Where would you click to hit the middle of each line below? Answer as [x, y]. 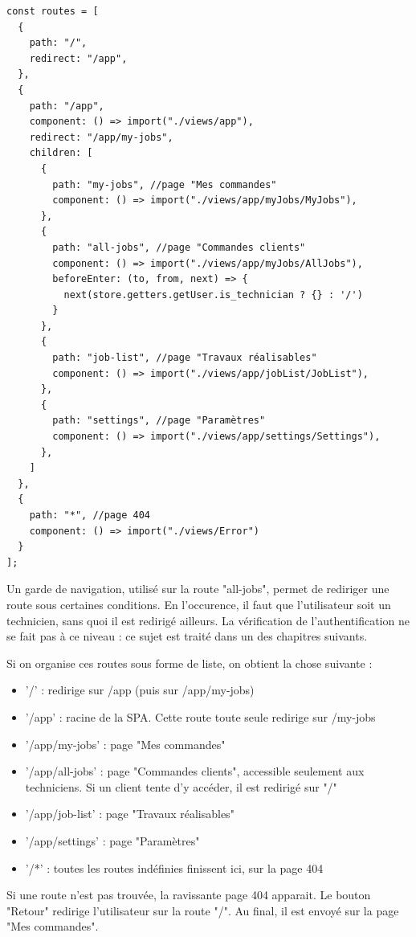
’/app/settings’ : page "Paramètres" [112, 840]
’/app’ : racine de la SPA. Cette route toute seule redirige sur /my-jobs [200, 716]
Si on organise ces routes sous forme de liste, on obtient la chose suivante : [190, 663]
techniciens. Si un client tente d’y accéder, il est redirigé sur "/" [181, 786]
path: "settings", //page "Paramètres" [159, 421]
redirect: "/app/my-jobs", [101, 137]
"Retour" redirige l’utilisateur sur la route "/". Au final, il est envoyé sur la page [203, 910]
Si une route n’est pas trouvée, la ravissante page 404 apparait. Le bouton [189, 895]
